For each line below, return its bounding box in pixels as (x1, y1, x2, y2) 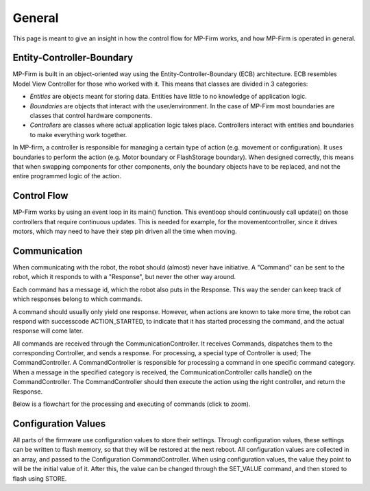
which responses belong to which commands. (12, 295, 143, 303)
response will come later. (12, 326, 84, 335)
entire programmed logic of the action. (12, 172, 122, 180)
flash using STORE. (12, 474, 67, 483)
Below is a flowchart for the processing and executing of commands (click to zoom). (12, 400, 251, 408)
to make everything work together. (29, 130, 127, 139)
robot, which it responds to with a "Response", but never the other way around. (12, 273, 236, 281)
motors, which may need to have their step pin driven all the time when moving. (12, 227, 237, 236)
